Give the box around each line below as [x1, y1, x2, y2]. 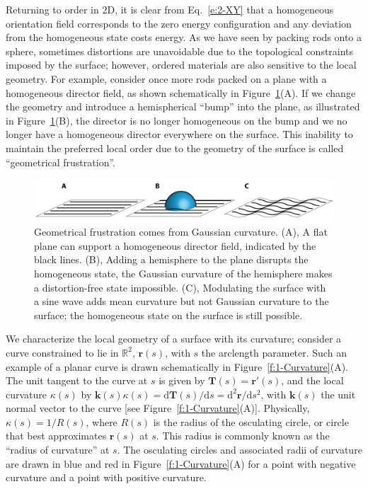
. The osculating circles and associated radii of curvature [117, 442, 362, 457]
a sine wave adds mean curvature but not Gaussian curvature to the [34, 294, 329, 309]
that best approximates [6, 428, 107, 443]
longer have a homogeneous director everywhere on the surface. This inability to [6, 127, 353, 142]
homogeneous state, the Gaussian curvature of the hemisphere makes [34, 265, 333, 280]
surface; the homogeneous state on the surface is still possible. [34, 307, 303, 322]
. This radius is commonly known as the [156, 428, 330, 443]
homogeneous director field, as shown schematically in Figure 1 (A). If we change [6, 85, 356, 100]
